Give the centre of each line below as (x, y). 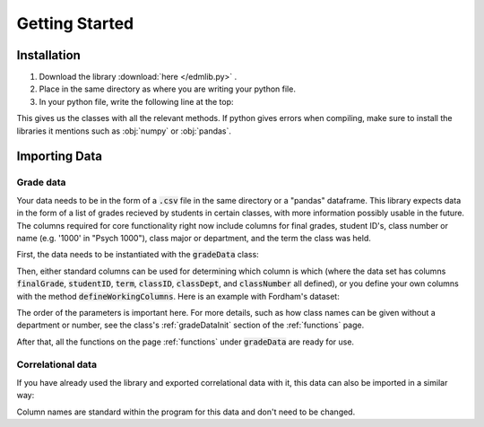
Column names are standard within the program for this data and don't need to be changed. (186, 412)
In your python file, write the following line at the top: (136, 101)
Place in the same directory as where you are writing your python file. (167, 89)
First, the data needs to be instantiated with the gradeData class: (138, 255)
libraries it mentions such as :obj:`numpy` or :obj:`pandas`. (124, 131)
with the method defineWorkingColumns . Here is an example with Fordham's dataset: (178, 296)
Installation (48, 55)
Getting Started (75, 23)
